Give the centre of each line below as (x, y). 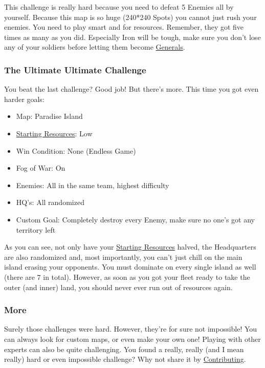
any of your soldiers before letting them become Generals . (95, 47)
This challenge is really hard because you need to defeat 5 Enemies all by (119, 7)
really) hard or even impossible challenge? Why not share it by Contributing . (125, 359)
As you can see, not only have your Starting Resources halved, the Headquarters (130, 247)
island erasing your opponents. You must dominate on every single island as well (130, 267)
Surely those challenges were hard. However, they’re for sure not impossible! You (131, 329)
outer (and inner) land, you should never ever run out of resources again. (118, 287)
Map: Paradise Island (49, 116)
